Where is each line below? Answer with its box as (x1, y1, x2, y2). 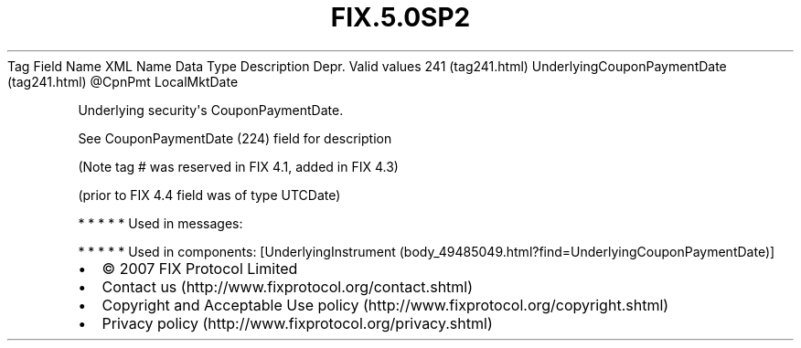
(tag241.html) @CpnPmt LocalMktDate (7, 73, 239, 90)
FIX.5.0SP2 (330, 2, 471, 33)
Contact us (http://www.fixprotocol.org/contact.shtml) (101, 277, 474, 296)
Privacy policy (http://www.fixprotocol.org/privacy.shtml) (101, 313, 493, 332)
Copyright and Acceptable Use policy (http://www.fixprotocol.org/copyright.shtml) (101, 295, 669, 314)
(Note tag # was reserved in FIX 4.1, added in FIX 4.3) (78, 158, 399, 174)
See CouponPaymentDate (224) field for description (78, 130, 392, 146)
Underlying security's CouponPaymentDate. (78, 101, 344, 118)
